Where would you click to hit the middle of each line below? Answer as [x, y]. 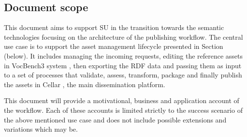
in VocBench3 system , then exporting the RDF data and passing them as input [123, 65]
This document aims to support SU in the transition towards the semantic [114, 27]
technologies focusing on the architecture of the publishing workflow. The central [123, 37]
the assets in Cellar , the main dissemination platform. [85, 84]
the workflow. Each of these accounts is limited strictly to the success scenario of [123, 110]
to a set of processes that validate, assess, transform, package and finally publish [123, 75]
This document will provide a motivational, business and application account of [122, 100]
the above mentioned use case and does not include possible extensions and [115, 119]
